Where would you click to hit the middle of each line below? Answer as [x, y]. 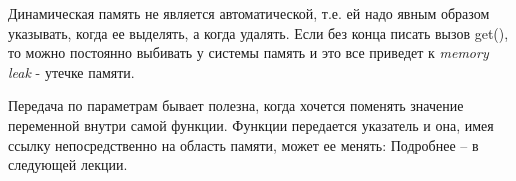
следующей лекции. [68, 164]
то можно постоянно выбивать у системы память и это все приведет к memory [248, 52]
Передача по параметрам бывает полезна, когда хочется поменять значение [236, 105]
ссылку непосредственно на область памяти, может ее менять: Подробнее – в [243, 144]
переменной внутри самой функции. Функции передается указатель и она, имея [251, 124]
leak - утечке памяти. [71, 71]
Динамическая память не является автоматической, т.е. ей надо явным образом [249, 13]
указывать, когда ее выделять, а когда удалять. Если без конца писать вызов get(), [258, 32]
